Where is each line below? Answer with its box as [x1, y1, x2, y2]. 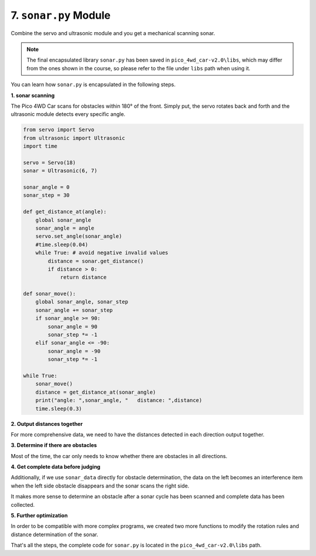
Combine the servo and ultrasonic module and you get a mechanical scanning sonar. [11, 29, 215, 36]
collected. [11, 501, 35, 508]
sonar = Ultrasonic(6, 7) [23, 168, 98, 174]
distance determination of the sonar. [11, 531, 99, 538]
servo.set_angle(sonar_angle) [35, 233, 122, 240]
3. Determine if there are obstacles [11, 442, 97, 449]
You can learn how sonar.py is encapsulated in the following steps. [11, 81, 176, 88]
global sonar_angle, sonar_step [35, 299, 129, 305]
